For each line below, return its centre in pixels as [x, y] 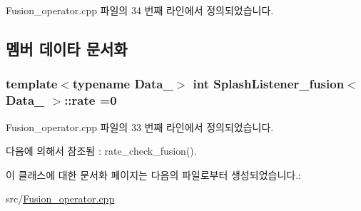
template [32, 84]
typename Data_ [123, 84]
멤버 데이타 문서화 [67, 48]
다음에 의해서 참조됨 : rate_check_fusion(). [101, 151]
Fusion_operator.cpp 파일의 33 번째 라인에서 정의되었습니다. [140, 127]
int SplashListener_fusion [269, 84]
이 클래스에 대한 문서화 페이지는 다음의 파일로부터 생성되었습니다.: [153, 174]
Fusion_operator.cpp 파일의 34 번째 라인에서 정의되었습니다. [140, 10]
